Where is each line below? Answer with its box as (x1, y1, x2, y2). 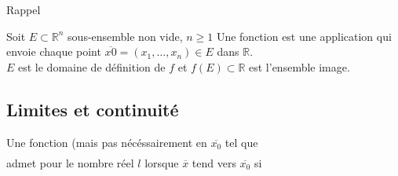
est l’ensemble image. (249, 58, 350, 75)
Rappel (6, 2, 41, 17)
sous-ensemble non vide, (68, 27, 183, 44)
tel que (225, 134, 258, 150)
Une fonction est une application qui (216, 27, 392, 44)
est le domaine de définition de (18, 58, 166, 75)
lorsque (144, 154, 179, 170)
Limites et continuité (6, 97, 179, 121)
